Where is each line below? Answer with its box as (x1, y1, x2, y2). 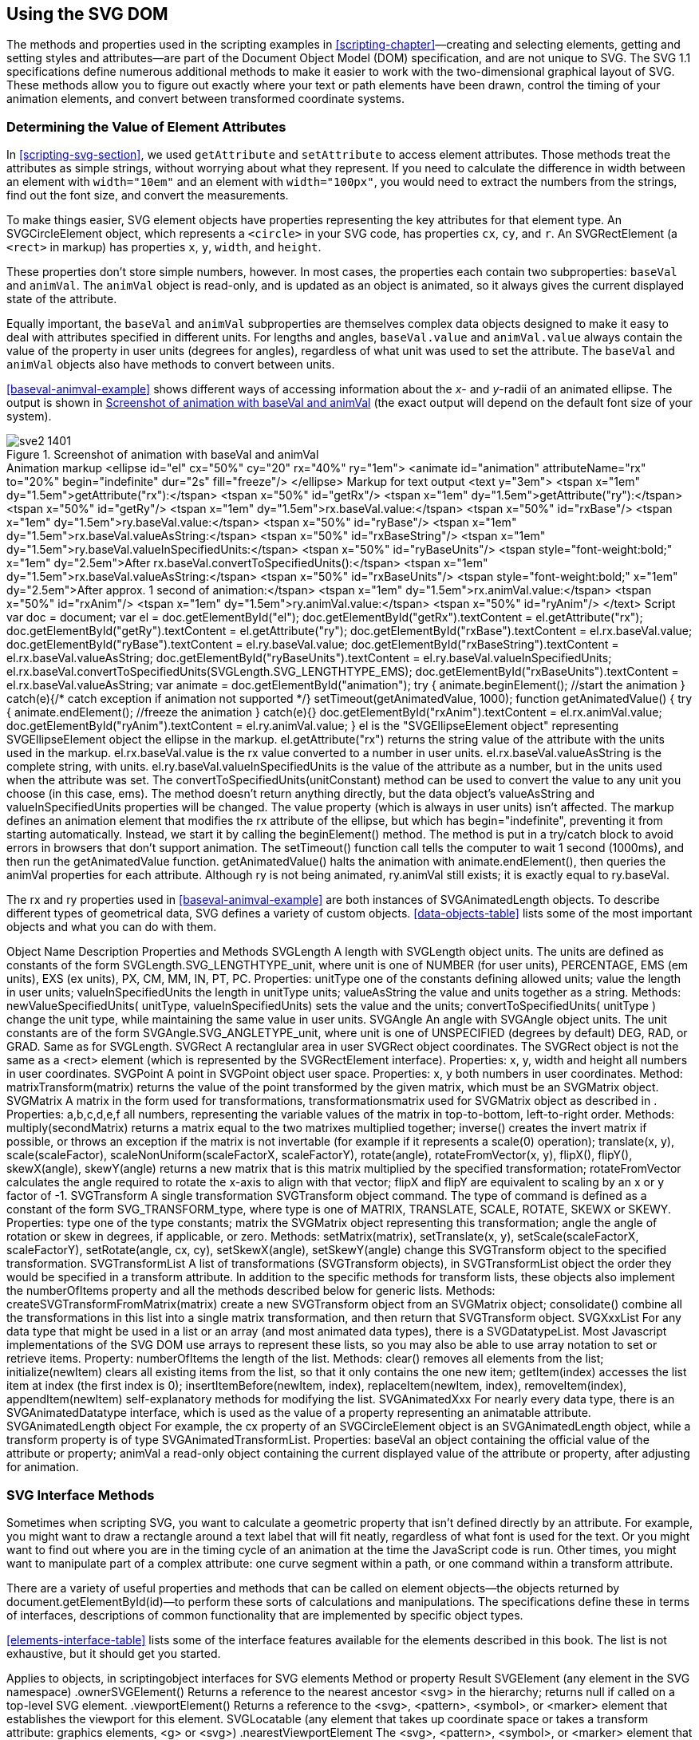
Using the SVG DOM (6, 4, 168, 24)
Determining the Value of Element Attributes (6, 118, 286, 135)
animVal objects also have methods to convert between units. (6, 357, 335, 372)
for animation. (6, 1460, 79, 1474)
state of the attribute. (6, 292, 117, 306)
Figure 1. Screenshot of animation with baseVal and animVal (6, 448, 319, 462)
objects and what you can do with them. (6, 920, 217, 934)
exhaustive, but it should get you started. (6, 1646, 221, 1660)
